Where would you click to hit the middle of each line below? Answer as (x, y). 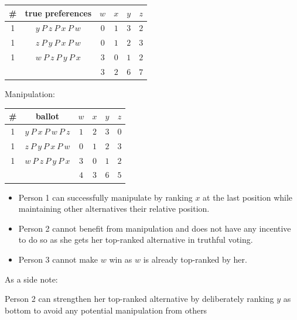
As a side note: (31, 279)
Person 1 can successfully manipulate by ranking (105, 197)
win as (121, 259)
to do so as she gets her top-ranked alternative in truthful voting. (136, 240)
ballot (47, 116)
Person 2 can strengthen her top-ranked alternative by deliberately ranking (139, 299)
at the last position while (248, 197)
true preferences (58, 13)
